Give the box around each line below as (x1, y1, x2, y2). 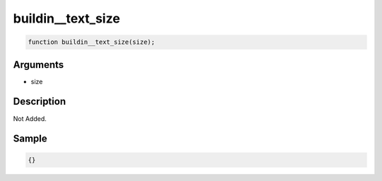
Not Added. (13, 114, 47, 123)
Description (13, 95, 66, 107)
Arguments (13, 59, 64, 71)
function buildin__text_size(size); (28, 38, 156, 46)
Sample (13, 133, 47, 145)
